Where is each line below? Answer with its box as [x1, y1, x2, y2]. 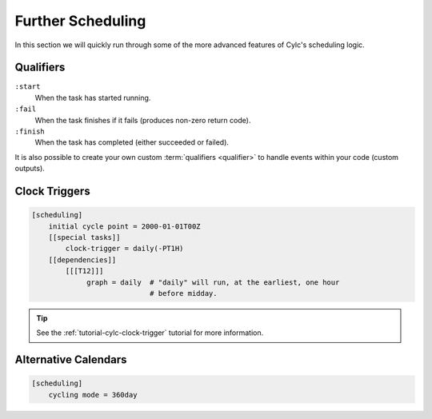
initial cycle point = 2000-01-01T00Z [48, 221, 201, 231]
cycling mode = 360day [48, 390, 138, 399]
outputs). [14, 164, 46, 174]
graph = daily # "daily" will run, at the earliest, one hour [86, 277, 340, 287]
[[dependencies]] [48, 255, 117, 264]
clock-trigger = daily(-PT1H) [65, 244, 184, 253]
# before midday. [149, 289, 218, 297]
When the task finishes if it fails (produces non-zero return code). [34, 115, 251, 125]
